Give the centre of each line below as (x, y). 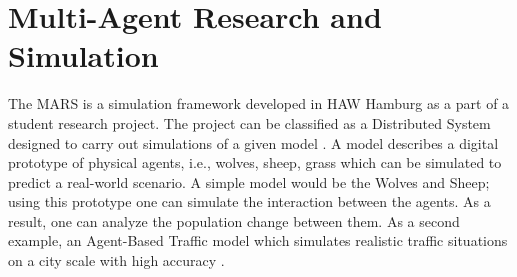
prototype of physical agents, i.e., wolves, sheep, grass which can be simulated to (255, 162)
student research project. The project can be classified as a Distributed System (249, 122)
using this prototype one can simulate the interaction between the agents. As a (249, 201)
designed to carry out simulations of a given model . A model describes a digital (253, 142)
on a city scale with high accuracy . (116, 260)
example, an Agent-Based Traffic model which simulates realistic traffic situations (258, 240)
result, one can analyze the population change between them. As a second (234, 220)
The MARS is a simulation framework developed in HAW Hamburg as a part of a (259, 103)
